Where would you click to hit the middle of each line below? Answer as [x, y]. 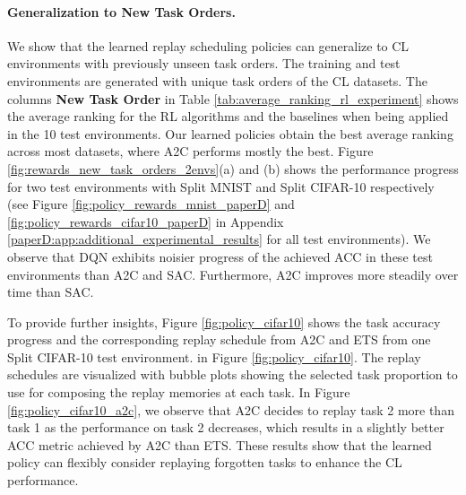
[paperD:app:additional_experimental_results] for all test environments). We [219, 239]
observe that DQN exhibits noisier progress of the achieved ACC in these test [220, 256]
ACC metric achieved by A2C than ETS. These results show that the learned [220, 444]
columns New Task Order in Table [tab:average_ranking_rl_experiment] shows [233, 98]
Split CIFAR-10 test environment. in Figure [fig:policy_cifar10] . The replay [214, 356]
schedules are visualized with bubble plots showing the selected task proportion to [233, 374]
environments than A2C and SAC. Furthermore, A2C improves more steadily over [233, 274]
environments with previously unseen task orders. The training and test [204, 63]
